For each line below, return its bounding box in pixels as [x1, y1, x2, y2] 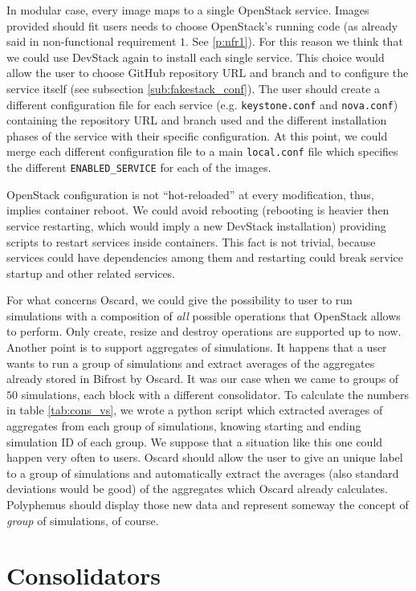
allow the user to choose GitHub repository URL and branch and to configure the [6, 64, 409, 81]
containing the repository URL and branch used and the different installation [6, 112, 387, 128]
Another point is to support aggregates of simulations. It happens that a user [6, 339, 387, 356]
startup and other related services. [6, 264, 175, 281]
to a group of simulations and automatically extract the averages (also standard [6, 464, 399, 481]
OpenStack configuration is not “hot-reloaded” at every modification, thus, [6, 185, 374, 202]
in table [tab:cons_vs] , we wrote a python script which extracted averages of [6, 401, 383, 418]
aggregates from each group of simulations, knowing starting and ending [6, 418, 361, 434]
